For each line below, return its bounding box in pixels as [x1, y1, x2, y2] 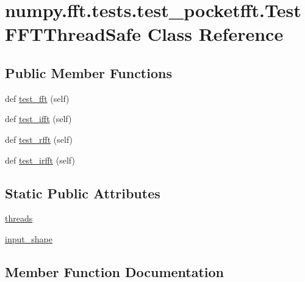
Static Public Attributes [5, 183, 160, 202]
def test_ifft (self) [5, 112, 72, 125]
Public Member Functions [5, 63, 172, 82]
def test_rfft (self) [5, 132, 73, 145]
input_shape [5, 232, 52, 245]
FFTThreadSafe [5, 21, 141, 46]
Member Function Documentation [5, 262, 224, 281]
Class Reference [147, 21, 284, 46]
